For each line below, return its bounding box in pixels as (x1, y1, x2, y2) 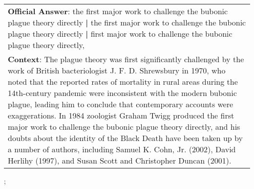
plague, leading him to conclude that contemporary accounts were (8, 98, 233, 110)
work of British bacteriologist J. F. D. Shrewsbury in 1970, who (8, 65, 226, 76)
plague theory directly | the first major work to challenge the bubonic (8, 17, 246, 28)
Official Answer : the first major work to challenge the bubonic (8, 5, 228, 17)
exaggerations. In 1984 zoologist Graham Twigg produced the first (8, 110, 234, 121)
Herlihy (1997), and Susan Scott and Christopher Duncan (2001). (8, 155, 232, 166)
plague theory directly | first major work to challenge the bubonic (8, 28, 233, 39)
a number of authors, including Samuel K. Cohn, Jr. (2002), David (8, 143, 236, 155)
